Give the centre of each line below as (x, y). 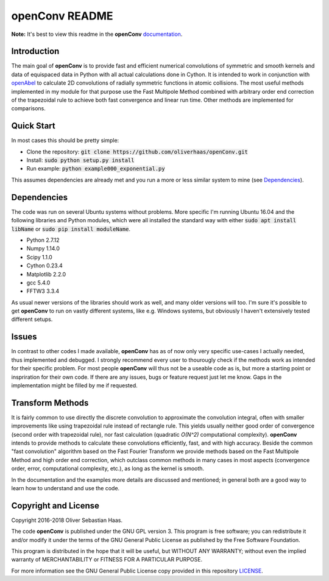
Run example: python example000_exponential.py (96, 169)
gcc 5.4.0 (38, 283)
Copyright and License (55, 505)
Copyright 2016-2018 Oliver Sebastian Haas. (67, 520)
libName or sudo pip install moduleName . (71, 229)
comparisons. (28, 108)
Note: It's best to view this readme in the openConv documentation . (97, 34)
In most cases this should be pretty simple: (65, 141)
